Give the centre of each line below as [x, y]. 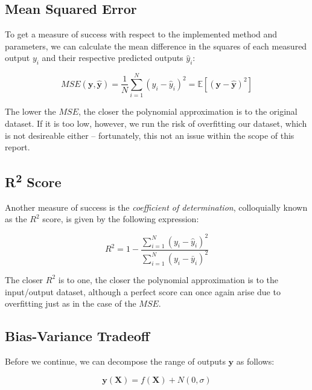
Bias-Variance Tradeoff [77, 336]
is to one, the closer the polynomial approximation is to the [168, 279]
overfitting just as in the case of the [71, 303]
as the [16, 219]
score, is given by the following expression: [121, 219]
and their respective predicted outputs [113, 58]
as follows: [255, 361]
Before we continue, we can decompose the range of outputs [115, 361]
